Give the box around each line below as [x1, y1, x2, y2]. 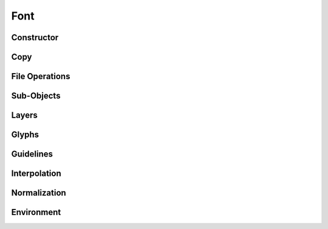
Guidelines [11, 149, 53, 160]
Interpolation [11, 168, 62, 179]
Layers [11, 110, 38, 121]
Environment [11, 207, 61, 217]
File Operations [11, 71, 70, 82]
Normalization [11, 188, 66, 198]
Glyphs [11, 130, 39, 140]
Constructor [11, 32, 59, 43]
